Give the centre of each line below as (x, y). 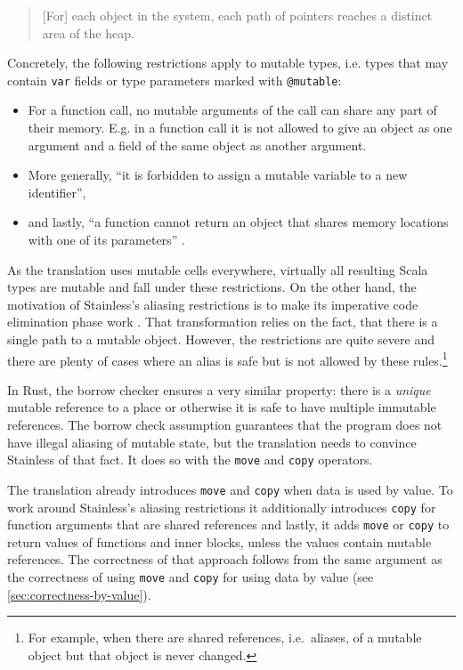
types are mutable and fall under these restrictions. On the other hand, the (212, 287)
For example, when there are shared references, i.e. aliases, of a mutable (225, 638)
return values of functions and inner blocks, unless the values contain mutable (219, 541)
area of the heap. (88, 32)
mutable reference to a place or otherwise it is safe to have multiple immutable (222, 407)
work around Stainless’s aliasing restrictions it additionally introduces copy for (222, 507)
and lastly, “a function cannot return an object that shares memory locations (238, 222)
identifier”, (57, 192)
